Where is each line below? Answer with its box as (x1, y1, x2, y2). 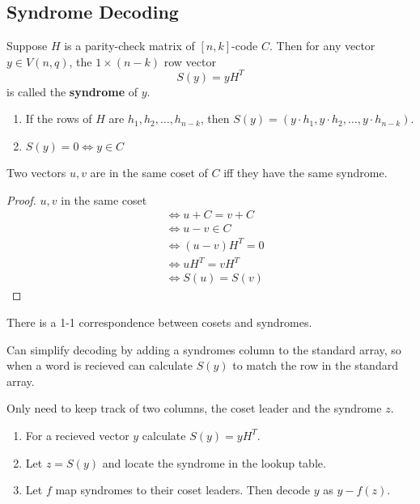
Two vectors (6, 164, 66, 181)
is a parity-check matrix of (64, 37, 195, 54)
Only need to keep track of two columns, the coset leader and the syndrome (6, 400, 382, 417)
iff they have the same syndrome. (223, 164, 388, 181)
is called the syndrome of (6, 83, 138, 100)
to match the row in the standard (232, 357, 398, 374)
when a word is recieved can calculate (6, 357, 193, 374)
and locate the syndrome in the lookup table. (102, 454, 326, 471)
